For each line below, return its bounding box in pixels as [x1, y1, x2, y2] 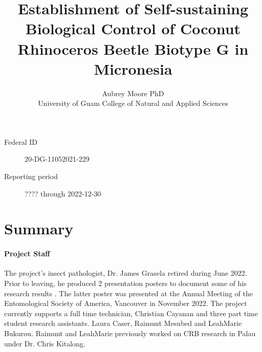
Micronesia [94, 58, 172, 79]
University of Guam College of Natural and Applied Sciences [38, 98, 228, 108]
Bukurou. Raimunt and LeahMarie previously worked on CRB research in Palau [4, 327, 256, 338]
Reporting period [4, 171, 58, 182]
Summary [4, 218, 74, 239]
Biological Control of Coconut [25, 18, 241, 39]
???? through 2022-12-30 [25, 188, 101, 199]
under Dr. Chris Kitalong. [4, 338, 85, 348]
